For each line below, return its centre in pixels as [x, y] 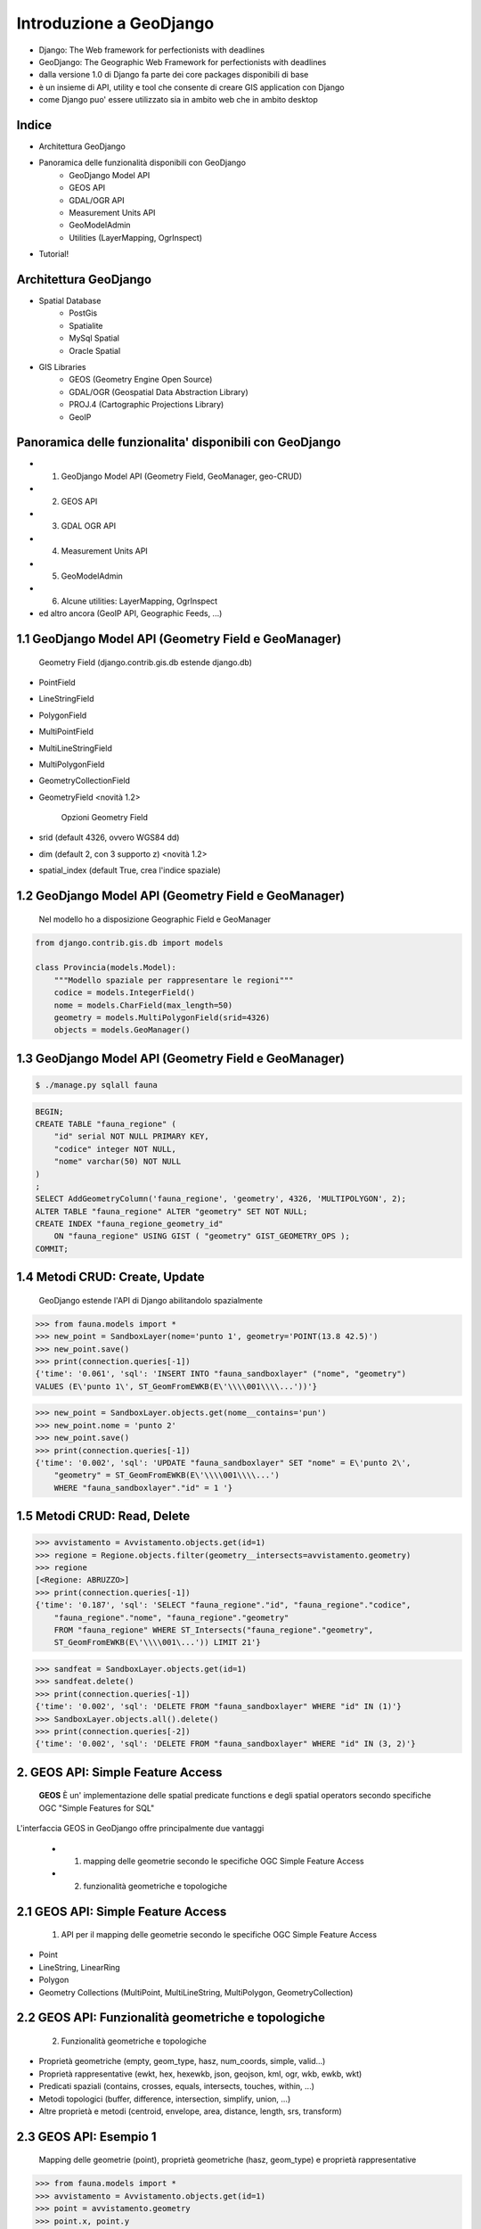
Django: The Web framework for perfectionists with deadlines [152, 50]
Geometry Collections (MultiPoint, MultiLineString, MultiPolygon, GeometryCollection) [196, 1992]
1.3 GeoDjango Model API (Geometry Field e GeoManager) [180, 1058]
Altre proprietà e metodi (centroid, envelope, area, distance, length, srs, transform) [190, 2111]
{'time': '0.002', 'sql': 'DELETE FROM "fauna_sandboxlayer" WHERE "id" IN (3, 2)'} [225, 1744]
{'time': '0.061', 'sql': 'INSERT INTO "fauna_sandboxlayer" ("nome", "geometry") [221, 1374]
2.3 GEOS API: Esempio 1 [86, 2137]
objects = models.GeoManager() [122, 1030]
